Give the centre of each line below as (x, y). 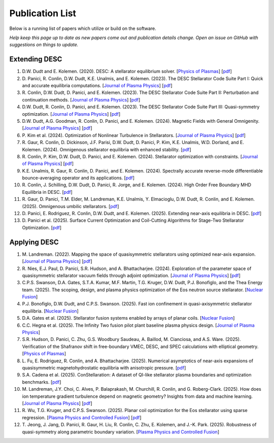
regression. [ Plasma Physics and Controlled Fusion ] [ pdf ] (82, 417)
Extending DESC (36, 59)
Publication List (43, 13)
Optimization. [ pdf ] (42, 227)
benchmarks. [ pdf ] (42, 382)
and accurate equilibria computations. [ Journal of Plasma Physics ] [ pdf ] (97, 86)
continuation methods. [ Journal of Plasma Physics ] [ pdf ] (81, 99)
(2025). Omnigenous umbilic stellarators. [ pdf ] (71, 206)
